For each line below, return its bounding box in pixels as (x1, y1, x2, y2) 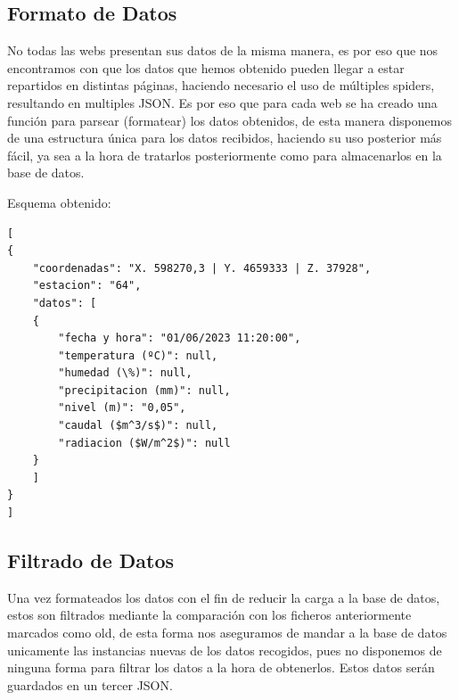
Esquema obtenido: (7, 193, 111, 211)
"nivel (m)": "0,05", (58, 401, 186, 415)
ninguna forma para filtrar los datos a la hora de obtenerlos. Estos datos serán (7, 658, 435, 677)
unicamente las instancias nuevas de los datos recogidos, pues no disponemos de (7, 640, 442, 659)
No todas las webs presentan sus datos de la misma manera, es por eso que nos (7, 41, 439, 60)
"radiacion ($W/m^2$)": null (58, 436, 231, 449)
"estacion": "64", (32, 279, 142, 292)
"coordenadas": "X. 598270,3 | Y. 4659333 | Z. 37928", (32, 261, 372, 275)
